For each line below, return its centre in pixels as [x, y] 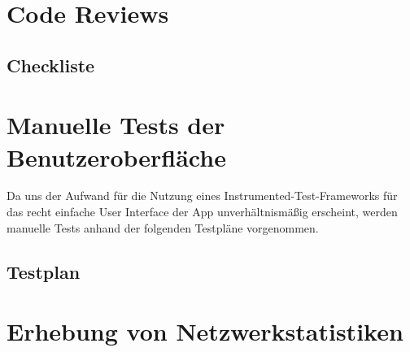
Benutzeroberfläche [116, 156]
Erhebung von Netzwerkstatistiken [205, 331]
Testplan [44, 271]
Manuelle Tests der [116, 125]
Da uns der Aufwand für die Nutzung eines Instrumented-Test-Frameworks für [202, 196]
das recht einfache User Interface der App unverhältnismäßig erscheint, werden [202, 212]
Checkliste [51, 65]
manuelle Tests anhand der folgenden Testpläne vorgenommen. [163, 227]
